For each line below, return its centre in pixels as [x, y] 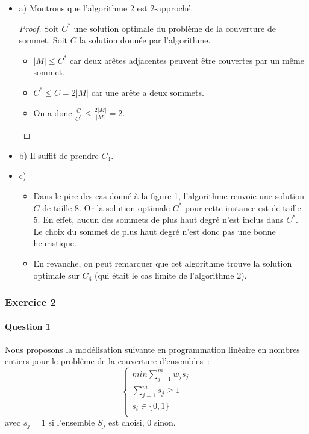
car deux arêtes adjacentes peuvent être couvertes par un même [187, 60]
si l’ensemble [72, 422]
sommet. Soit [43, 40]
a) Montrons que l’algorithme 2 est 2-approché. [106, 8]
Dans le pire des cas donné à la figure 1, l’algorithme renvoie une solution [169, 195]
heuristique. [55, 243]
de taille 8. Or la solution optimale [106, 207]
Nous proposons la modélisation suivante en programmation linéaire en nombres [152, 349]
